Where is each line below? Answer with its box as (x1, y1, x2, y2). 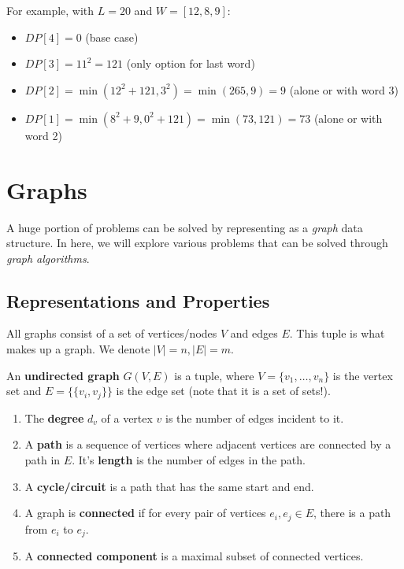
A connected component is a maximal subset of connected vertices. (24, 548, 364, 563)
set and (6, 382, 42, 399)
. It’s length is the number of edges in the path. (72, 451, 306, 467)
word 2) (24, 127, 62, 143)
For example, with (6, 2, 95, 18)
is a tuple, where (174, 367, 254, 383)
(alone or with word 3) (289, 81, 398, 98)
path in (24, 451, 61, 467)
